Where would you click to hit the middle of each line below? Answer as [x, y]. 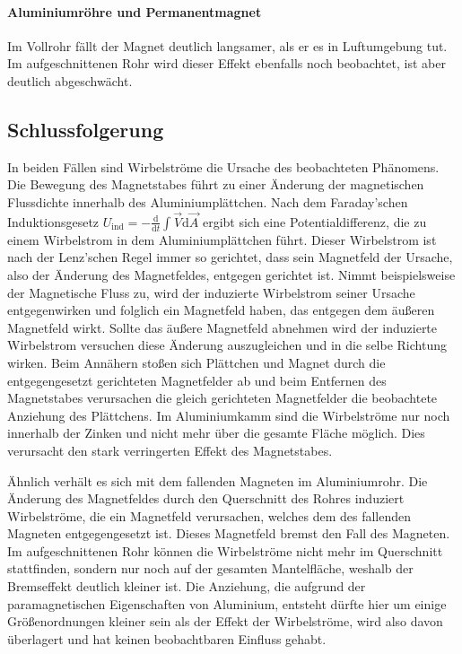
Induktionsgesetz [53, 221]
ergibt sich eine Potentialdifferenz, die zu [314, 221]
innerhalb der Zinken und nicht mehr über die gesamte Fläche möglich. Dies [216, 433]
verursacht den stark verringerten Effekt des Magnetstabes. [170, 450]
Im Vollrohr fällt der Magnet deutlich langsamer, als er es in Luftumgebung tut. [227, 45]
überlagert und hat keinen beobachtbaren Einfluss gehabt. [167, 638]
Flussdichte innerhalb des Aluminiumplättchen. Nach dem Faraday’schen [208, 201]
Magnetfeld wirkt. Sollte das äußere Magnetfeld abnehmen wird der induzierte [222, 327]
